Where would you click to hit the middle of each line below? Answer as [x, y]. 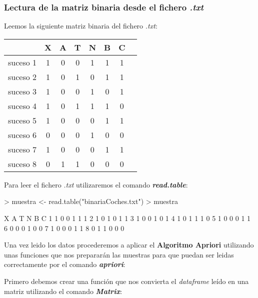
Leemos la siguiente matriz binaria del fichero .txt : [81, 26]
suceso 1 [22, 62]
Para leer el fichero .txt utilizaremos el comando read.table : [96, 184]
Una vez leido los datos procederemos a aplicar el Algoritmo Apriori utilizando [129, 245]
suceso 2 [22, 76]
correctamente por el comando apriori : [65, 264]
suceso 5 [22, 120]
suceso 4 [22, 105]
